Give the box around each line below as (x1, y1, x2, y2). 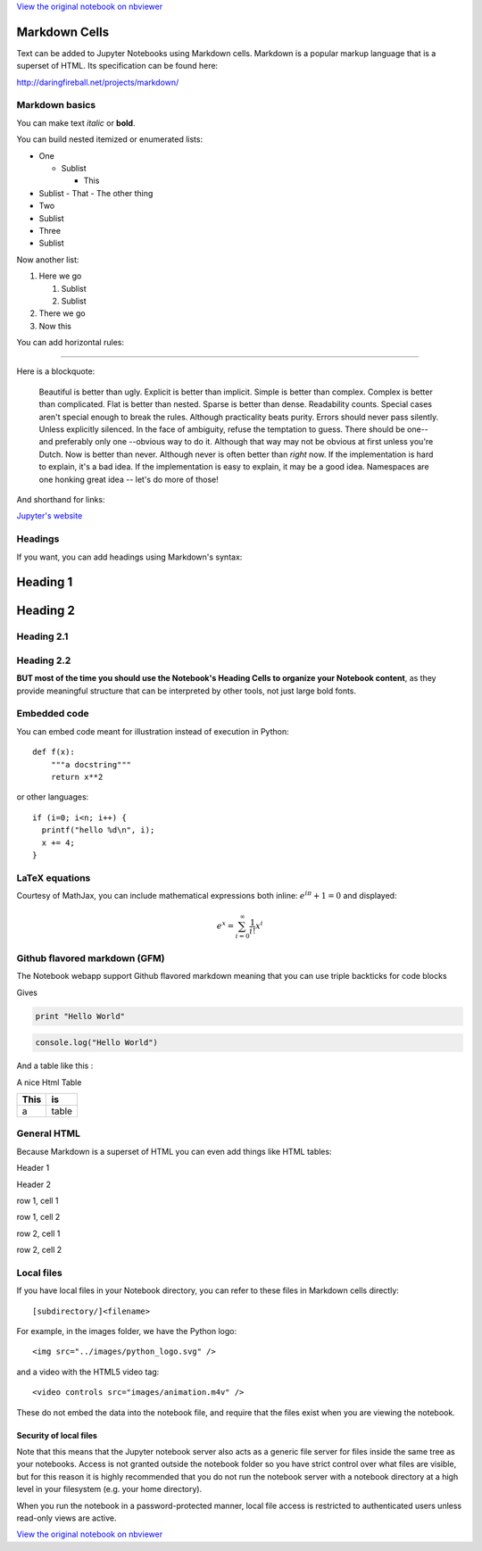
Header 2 (16, 1179, 52, 1190)
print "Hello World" (35, 1011, 125, 1021)
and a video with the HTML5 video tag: (16, 1366, 160, 1377)
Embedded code (16, 708, 89, 720)
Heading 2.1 (16, 630, 69, 643)
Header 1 (16, 1163, 50, 1174)
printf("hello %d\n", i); (41, 825, 155, 835)
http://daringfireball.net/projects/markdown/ (16, 77, 179, 87)
